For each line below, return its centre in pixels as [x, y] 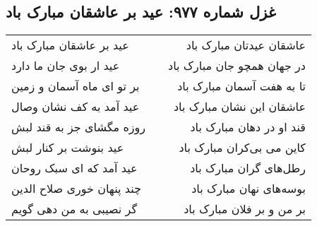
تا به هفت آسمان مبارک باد [241, 86]
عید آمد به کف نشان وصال [76, 107]
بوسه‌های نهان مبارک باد [249, 189]
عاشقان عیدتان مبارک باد [246, 45]
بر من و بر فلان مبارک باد [245, 209]
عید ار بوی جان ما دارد [66, 66]
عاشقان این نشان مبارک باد [239, 107]
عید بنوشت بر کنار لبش [68, 148]
